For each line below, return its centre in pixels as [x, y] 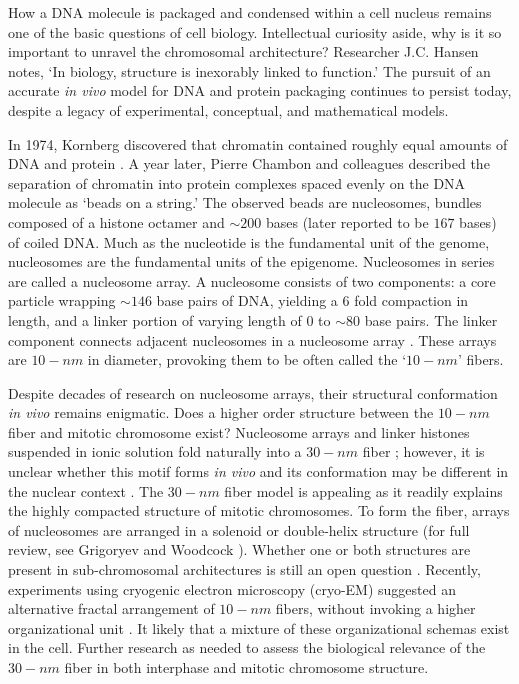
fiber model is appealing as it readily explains [363, 490]
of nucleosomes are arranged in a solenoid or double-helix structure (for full [239, 529]
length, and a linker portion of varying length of [155, 319]
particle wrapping [62, 300]
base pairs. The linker [431, 319]
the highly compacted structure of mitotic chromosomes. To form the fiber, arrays [259, 510]
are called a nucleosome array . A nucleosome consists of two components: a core [252, 280]
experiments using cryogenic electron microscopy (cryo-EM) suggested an [232, 588]
